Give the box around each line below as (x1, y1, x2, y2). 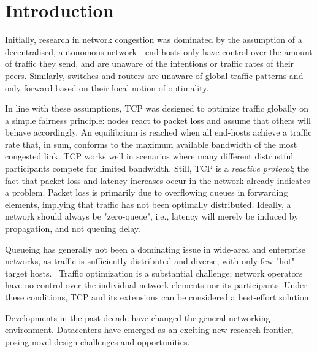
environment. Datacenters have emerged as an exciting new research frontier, (5, 323, 294, 336)
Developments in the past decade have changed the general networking (5, 311, 270, 324)
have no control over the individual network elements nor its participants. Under (5, 278, 307, 291)
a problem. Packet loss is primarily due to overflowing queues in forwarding (5, 186, 288, 199)
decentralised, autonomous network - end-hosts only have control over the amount (5, 45, 313, 58)
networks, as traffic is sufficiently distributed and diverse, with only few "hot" (5, 254, 295, 267)
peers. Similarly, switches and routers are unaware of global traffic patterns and (5, 69, 304, 82)
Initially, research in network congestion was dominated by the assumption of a (5, 33, 302, 46)
